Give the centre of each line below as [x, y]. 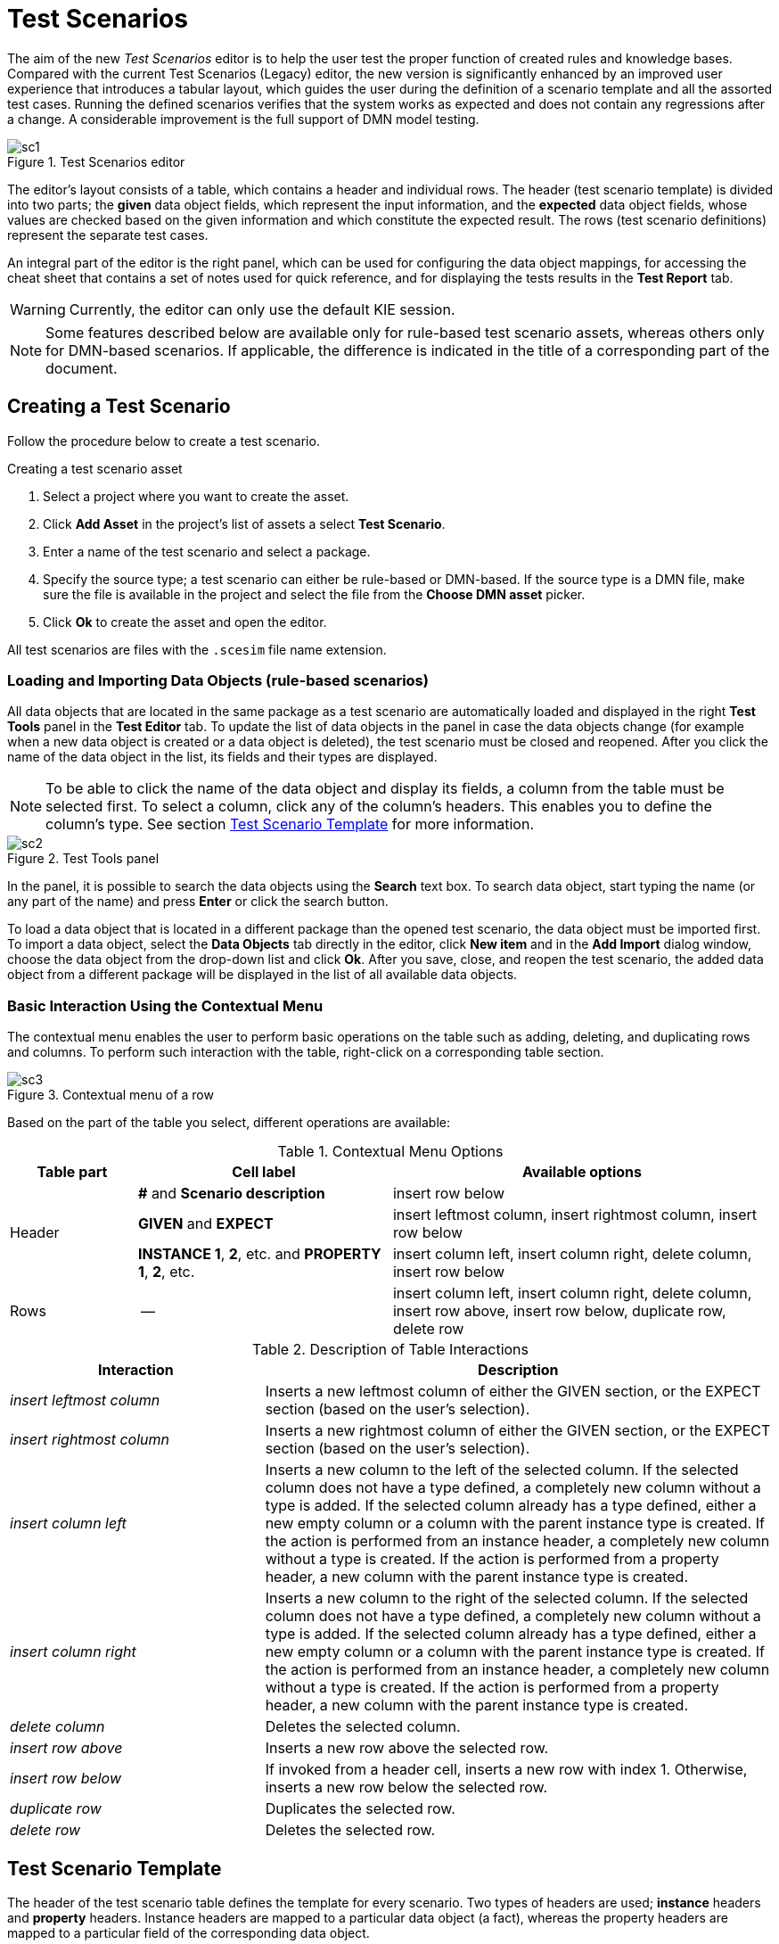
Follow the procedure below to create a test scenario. [164, 441]
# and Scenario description [231, 1194]
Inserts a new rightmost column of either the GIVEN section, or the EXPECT [518, 1431]
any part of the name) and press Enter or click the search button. [198, 902]
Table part [72, 1172]
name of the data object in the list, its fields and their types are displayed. [222, 757]
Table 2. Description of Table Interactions [390, 1350]
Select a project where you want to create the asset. [196, 496]
